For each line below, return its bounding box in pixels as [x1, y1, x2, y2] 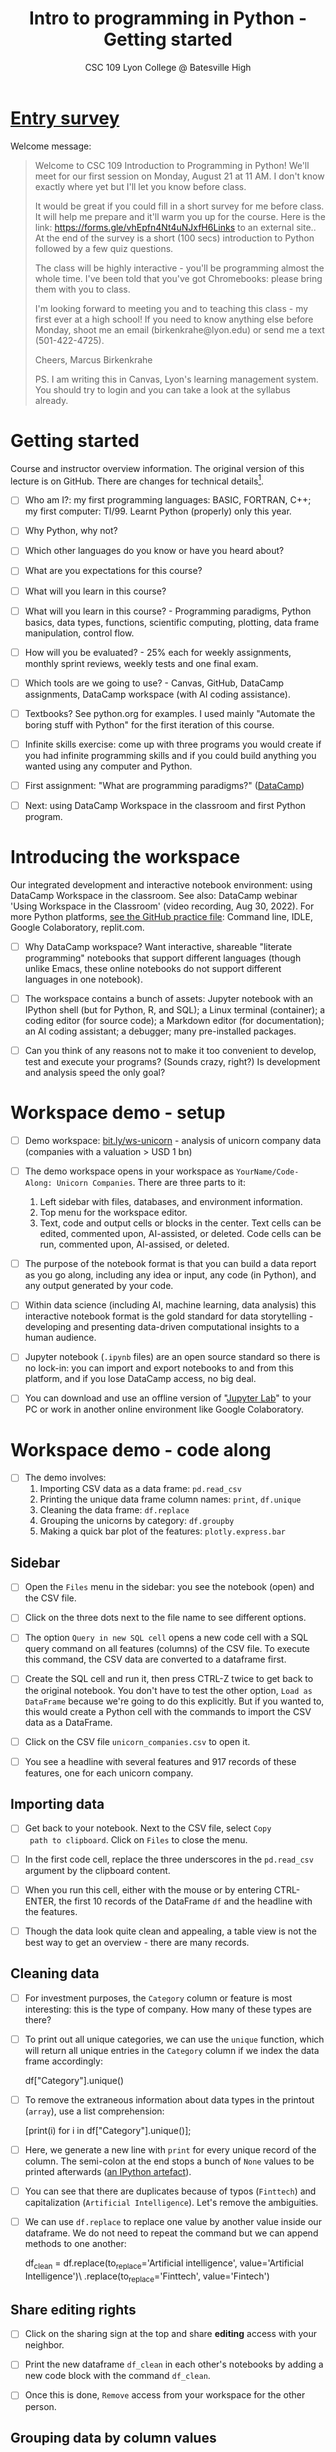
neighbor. [24, 2339, 65, 2351]
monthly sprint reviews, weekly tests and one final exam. [24, 657, 259, 669]
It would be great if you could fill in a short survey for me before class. [34, 200, 325, 212]
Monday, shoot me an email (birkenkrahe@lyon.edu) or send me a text [34, 323, 325, 336]
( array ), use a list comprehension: [24, 2105, 165, 2117]
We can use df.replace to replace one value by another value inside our [24, 2215, 322, 2227]
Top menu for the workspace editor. [39, 1207, 188, 1219]
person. [24, 2400, 57, 2412]
